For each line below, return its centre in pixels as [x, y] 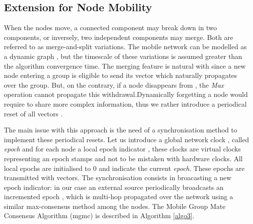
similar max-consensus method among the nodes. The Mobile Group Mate [115, 206]
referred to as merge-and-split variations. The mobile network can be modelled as [125, 47]
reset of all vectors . [33, 113]
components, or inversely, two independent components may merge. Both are [119, 37]
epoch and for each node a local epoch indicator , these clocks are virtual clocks [122, 149]
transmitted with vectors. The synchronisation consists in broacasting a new [118, 177]
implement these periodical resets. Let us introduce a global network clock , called [126, 139]
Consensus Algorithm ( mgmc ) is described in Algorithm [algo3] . [99, 215]
